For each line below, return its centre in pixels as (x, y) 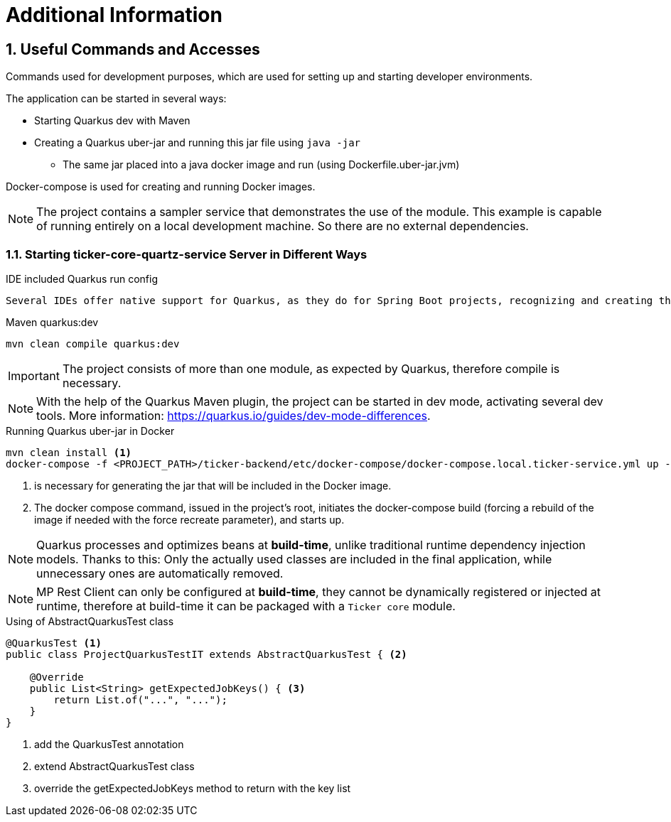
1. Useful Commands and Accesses (133, 49)
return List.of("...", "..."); (140, 699)
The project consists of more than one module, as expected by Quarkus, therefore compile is (311, 368)
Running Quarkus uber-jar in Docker (90, 431)
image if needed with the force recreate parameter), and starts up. (189, 519)
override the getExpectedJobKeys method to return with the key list (193, 788)
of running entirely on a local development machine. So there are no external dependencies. (283, 226)
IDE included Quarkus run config (82, 278)
